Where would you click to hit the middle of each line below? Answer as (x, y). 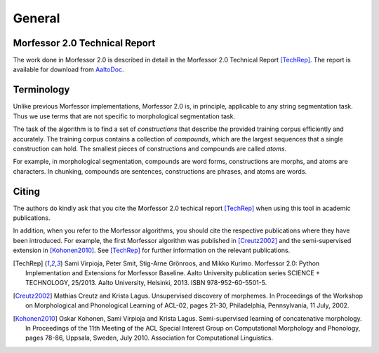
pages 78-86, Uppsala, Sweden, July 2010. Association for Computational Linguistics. (149, 338)
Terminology (41, 90)
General (36, 18)
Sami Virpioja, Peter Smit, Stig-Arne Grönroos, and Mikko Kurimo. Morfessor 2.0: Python (192, 263)
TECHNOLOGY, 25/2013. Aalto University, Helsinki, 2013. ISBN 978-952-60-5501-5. (146, 283)
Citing (26, 192)
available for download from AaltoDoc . (68, 69)
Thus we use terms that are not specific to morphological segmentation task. (124, 116)
